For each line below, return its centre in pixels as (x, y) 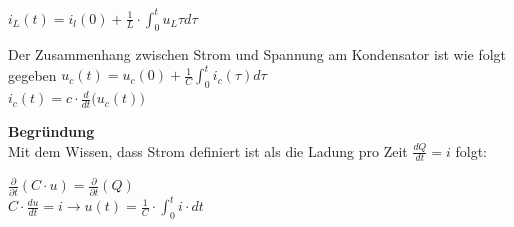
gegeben (32, 74)
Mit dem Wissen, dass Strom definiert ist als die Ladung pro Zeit (208, 150)
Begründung (51, 131)
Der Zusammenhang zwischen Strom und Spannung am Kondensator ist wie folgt (257, 54)
